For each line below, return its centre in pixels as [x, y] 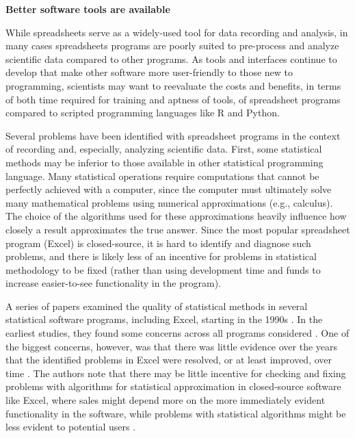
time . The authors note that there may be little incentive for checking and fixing [176, 373]
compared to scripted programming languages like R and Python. [143, 113]
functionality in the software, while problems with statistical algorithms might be [176, 413]
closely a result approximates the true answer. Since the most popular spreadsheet [178, 229]
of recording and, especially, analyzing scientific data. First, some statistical [164, 149]
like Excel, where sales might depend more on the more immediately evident [166, 400]
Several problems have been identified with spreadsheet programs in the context [173, 135]
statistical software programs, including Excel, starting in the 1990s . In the [164, 319]
